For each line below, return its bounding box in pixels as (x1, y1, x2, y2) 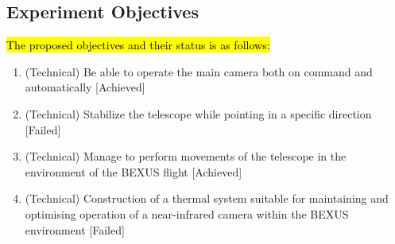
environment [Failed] (25, 221, 125, 238)
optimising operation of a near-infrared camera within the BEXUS (25, 205, 349, 222)
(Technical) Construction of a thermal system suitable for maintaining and (25, 190, 389, 207)
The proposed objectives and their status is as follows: (6, 37, 270, 53)
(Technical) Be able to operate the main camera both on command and (25, 63, 373, 79)
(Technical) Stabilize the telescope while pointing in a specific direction (25, 105, 372, 122)
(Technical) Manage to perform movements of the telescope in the (25, 148, 347, 165)
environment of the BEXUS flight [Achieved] (25, 163, 242, 180)
